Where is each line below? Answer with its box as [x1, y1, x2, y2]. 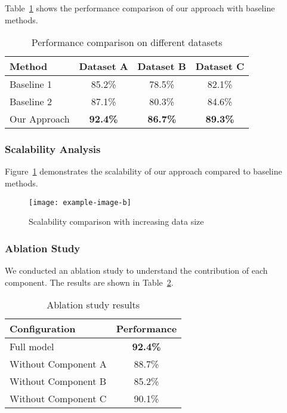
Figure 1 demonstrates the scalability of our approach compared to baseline [5, 165, 282, 178]
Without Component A [10, 357, 107, 371]
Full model [10, 339, 54, 354]
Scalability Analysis [5, 142, 101, 157]
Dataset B [137, 59, 186, 74]
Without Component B [10, 374, 107, 388]
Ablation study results [47, 298, 140, 312]
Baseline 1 [10, 77, 52, 91]
